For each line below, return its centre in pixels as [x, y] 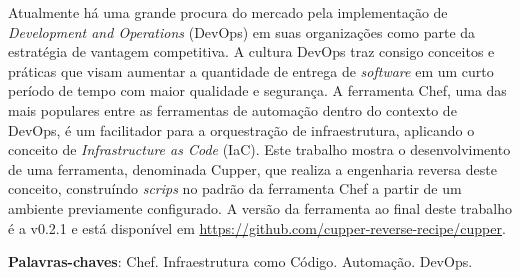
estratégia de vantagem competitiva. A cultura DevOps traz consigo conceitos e [251, 51]
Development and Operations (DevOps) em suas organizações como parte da [242, 31]
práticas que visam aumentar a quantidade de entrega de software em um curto [251, 70]
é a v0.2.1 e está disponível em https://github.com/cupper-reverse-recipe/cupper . [257, 227]
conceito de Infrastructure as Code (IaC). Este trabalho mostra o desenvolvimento [259, 149]
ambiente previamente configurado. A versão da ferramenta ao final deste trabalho [260, 207]
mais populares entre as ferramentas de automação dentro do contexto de [232, 109]
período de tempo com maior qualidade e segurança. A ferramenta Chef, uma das [257, 90]
